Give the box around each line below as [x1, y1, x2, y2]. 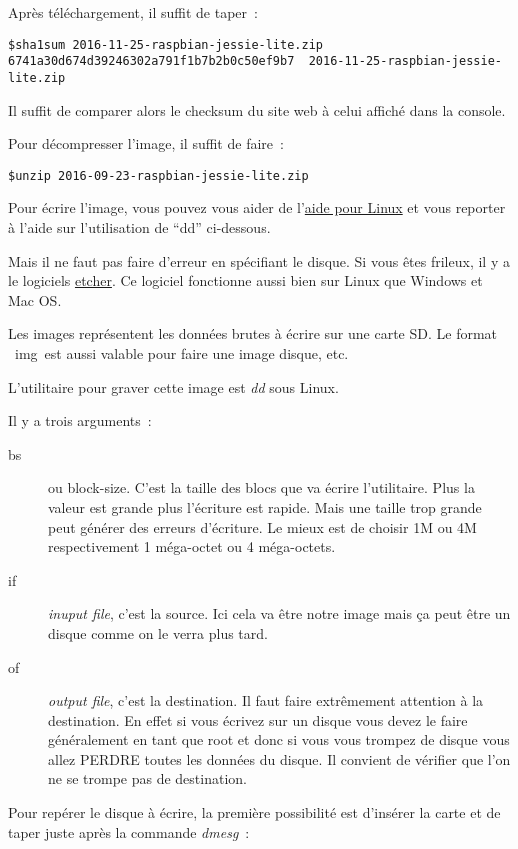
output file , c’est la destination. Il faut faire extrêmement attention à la [48, 690, 484, 711]
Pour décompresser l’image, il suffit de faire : [8, 133, 284, 154]
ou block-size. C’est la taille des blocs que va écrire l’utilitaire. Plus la [48, 477, 475, 498]
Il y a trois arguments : [8, 410, 152, 431]
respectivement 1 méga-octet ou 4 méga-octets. [48, 536, 336, 557]
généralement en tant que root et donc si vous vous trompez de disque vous [48, 729, 510, 750]
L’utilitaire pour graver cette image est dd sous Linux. [8, 376, 339, 397]
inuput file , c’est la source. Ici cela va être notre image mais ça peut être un [48, 603, 511, 624]
